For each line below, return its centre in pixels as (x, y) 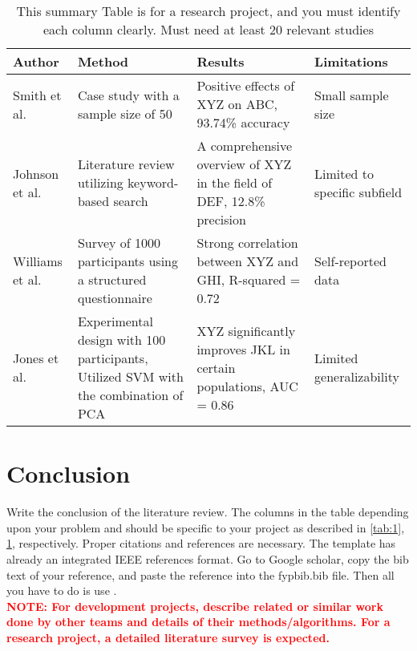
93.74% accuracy (243, 122)
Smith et (37, 95)
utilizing (100, 182)
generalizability (357, 376)
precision (221, 219)
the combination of (130, 395)
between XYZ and (248, 261)
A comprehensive (245, 146)
